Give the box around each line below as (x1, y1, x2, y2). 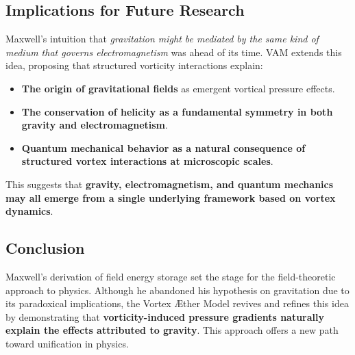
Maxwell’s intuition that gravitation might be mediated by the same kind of (5, 31, 319, 46)
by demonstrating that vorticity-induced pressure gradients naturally (5, 309, 324, 324)
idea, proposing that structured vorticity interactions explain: (5, 58, 263, 73)
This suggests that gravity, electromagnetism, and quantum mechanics (5, 176, 334, 191)
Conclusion (5, 237, 85, 259)
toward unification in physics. (5, 336, 129, 350)
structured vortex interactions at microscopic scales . (21, 154, 273, 168)
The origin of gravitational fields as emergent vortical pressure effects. (21, 81, 335, 95)
